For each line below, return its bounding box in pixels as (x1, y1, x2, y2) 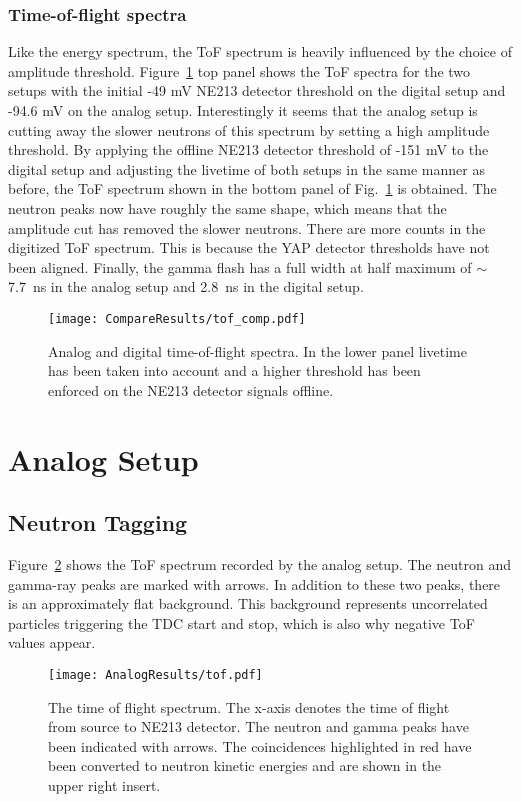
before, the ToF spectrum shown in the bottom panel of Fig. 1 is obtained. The (8, 178, 497, 199)
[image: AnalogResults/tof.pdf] (48, 667, 263, 682)
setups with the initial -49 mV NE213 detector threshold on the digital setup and (8, 80, 506, 101)
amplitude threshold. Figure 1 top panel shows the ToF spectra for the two (8, 60, 471, 81)
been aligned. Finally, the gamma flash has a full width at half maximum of (8, 256, 472, 277)
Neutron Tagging (8, 507, 188, 538)
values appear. (8, 632, 96, 653)
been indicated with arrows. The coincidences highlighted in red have (48, 735, 472, 756)
